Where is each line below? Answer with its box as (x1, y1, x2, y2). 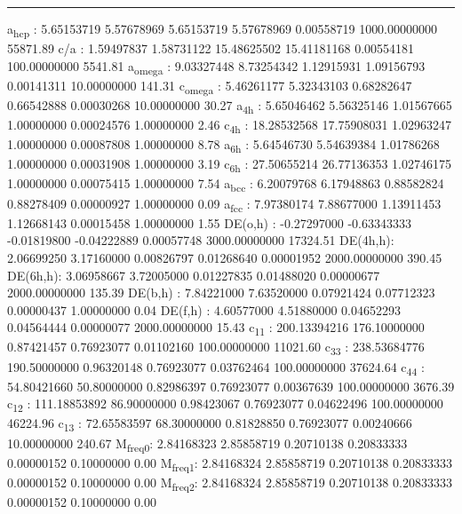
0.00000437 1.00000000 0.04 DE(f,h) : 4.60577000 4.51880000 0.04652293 (7, 300, 401, 319)
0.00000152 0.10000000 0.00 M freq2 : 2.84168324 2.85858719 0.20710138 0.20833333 (7, 472, 452, 494)
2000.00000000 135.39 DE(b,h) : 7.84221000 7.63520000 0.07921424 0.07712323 (7, 283, 435, 302)
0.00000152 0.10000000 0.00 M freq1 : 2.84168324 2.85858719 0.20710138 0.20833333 (7, 453, 452, 474)
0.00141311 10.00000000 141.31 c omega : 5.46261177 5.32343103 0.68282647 (7, 75, 412, 97)
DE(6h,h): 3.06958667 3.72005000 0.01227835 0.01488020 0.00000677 (7, 265, 380, 284)
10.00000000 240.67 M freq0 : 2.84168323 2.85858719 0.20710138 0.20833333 (7, 433, 408, 455)
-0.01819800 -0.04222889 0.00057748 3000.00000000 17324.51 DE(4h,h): (7, 231, 394, 249)
